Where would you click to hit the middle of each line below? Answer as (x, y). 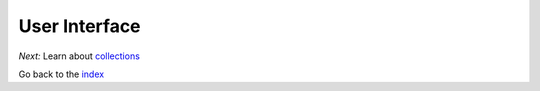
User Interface (79, 26)
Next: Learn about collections (79, 56)
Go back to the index (61, 74)
